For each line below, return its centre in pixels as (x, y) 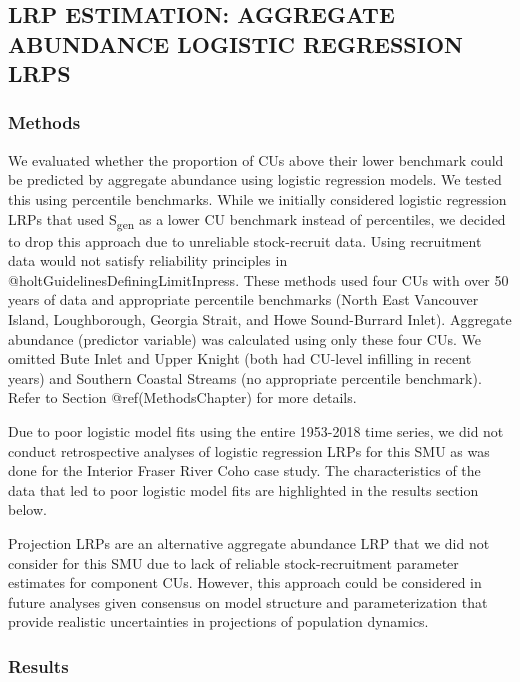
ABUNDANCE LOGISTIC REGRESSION (235, 43)
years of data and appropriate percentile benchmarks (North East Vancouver (243, 299)
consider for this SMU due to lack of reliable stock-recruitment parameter (233, 562)
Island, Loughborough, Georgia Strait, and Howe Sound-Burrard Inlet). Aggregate (260, 319)
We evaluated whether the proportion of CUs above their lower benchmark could (256, 159)
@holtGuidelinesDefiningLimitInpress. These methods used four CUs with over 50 (258, 279)
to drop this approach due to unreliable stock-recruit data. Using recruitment (245, 240)
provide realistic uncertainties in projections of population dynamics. (218, 621)
